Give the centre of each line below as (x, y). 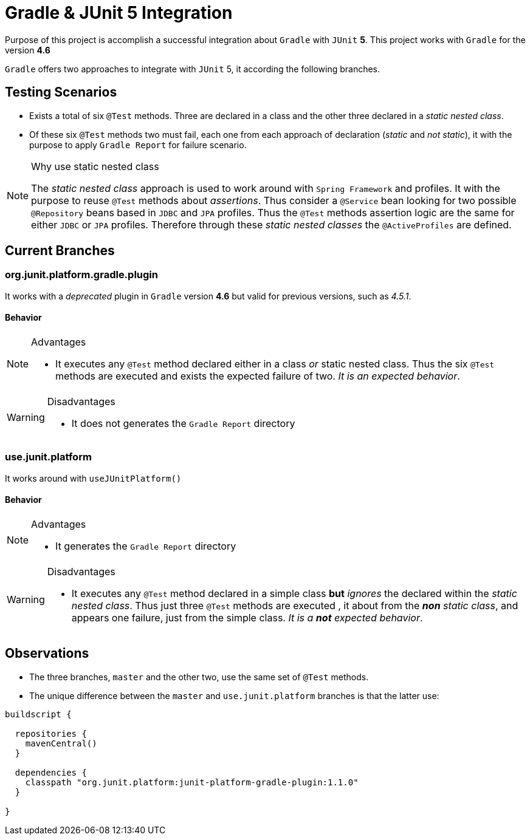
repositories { (51, 733)
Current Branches (60, 251)
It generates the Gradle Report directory (146, 546)
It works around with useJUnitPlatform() (93, 478)
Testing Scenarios (61, 92)
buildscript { (38, 714)
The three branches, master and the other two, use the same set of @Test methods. (199, 677)
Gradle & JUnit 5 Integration (119, 13)
